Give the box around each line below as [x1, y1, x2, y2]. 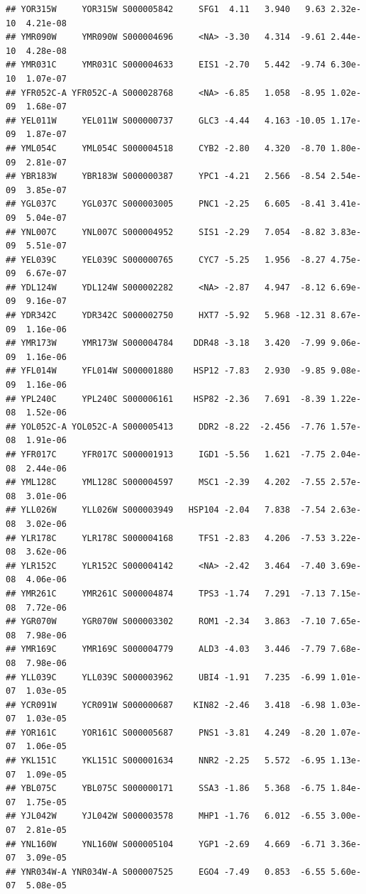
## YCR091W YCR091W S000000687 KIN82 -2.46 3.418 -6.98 [6, 699, 326, 710]
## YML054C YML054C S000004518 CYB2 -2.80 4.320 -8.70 [6, 143, 326, 153]
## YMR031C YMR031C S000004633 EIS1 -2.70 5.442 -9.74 [6, 60, 326, 70]
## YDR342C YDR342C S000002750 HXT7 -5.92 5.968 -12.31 [6, 310, 326, 321]
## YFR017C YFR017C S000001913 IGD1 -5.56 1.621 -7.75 [6, 449, 326, 459]
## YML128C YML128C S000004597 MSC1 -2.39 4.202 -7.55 [6, 477, 326, 488]
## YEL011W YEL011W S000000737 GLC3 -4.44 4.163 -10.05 [6, 115, 326, 126]
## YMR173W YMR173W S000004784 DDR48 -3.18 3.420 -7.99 [6, 338, 326, 349]
